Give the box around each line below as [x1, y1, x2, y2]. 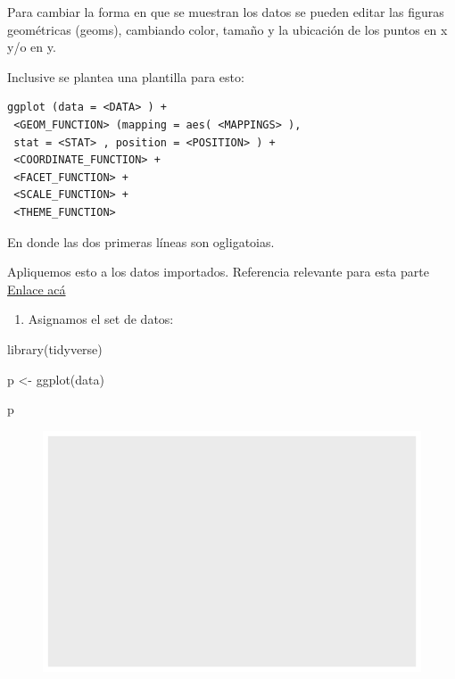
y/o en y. [7, 37, 56, 56]
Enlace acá [7, 279, 66, 298]
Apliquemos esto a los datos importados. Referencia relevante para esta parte [7, 262, 429, 281]
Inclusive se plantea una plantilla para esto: [7, 67, 244, 86]
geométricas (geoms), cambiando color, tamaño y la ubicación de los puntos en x [7, 20, 448, 38]
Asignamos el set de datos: [28, 310, 174, 328]
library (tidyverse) [7, 339, 103, 358]
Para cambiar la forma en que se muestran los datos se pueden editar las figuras [7, 3, 444, 21]
